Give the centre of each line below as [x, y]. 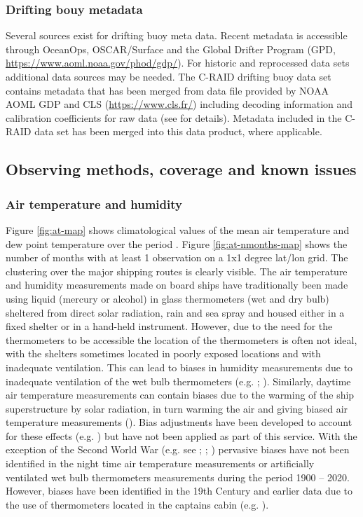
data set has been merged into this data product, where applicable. [178, 131]
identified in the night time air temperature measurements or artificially [160, 463]
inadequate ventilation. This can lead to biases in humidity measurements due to [179, 367]
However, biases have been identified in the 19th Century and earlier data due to [179, 491]
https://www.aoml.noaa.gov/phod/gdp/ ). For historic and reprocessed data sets [178, 63]
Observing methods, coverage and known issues [181, 169]
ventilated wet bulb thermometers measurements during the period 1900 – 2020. [178, 477]
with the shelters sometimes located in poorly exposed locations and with [163, 353]
